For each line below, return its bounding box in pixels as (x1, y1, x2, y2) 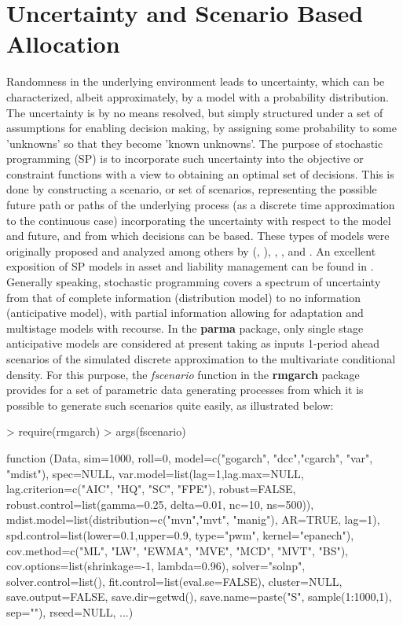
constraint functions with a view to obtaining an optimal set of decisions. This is (6, 165, 394, 182)
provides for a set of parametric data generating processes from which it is (6, 381, 364, 398)
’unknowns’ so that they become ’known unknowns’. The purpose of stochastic (6, 134, 383, 151)
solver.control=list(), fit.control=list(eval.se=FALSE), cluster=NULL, (6, 573, 343, 589)
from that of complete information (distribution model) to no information (6, 289, 361, 305)
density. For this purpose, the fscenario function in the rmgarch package (6, 366, 360, 382)
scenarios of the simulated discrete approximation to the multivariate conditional (6, 351, 396, 366)
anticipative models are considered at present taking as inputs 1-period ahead (6, 335, 379, 352)
